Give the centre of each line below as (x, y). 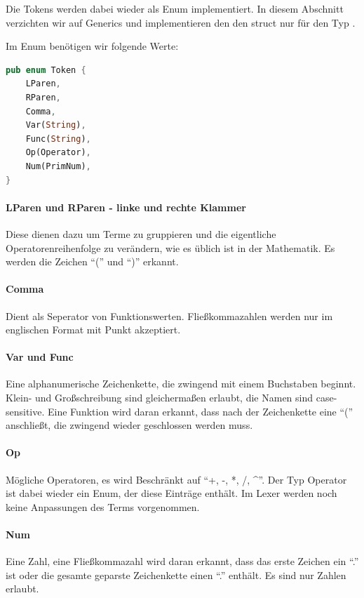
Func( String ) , (58, 139)
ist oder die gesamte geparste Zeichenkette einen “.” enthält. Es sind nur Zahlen (176, 574)
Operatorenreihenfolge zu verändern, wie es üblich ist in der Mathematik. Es (170, 247)
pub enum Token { (46, 70)
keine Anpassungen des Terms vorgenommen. (103, 506)
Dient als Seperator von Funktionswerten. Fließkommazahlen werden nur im (169, 315)
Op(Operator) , (58, 153)
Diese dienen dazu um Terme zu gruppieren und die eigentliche (141, 233)
